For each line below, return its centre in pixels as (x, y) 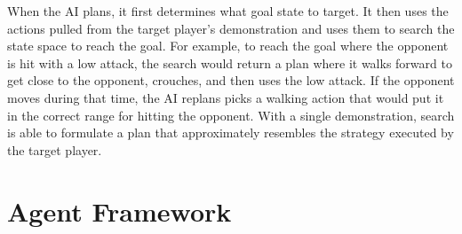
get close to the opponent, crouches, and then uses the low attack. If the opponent (231, 80)
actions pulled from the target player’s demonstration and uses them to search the (231, 28)
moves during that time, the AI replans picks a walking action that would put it (226, 97)
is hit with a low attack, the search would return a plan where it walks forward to (230, 62)
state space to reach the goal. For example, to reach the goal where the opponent (228, 46)
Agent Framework (119, 211)
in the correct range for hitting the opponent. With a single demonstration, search (231, 115)
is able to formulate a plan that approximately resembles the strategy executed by (231, 133)
